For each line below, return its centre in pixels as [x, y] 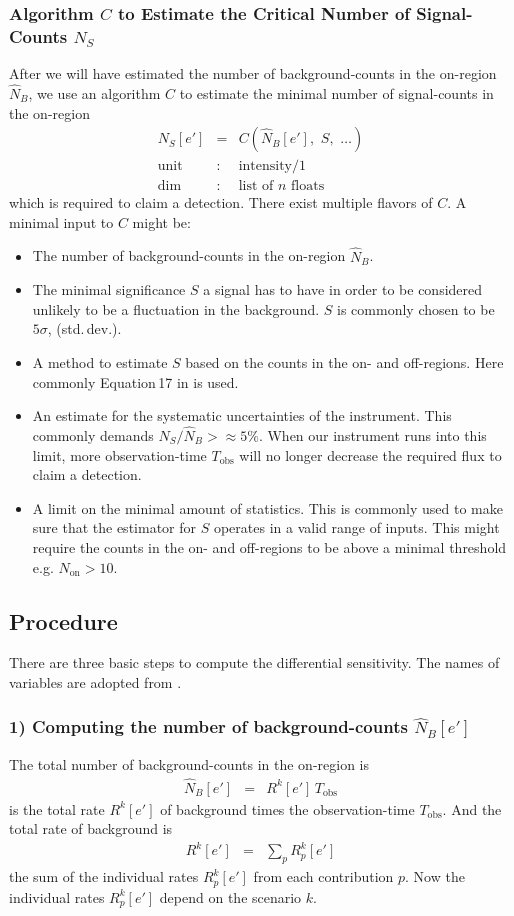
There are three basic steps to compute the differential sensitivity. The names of [254, 662]
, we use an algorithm [94, 92]
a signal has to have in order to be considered [343, 289]
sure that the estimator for [114, 527]
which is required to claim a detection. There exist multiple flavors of [221, 202]
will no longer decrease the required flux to [370, 454]
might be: [161, 221]
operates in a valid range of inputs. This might [356, 527]
